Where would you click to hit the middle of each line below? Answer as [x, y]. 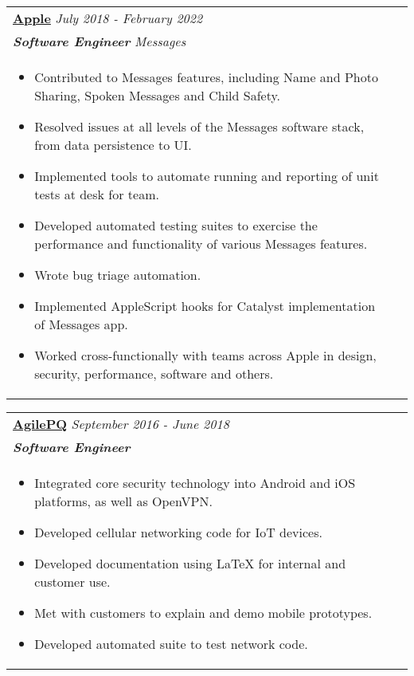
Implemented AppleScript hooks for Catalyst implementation [205, 306]
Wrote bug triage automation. [118, 275]
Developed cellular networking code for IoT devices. [178, 532]
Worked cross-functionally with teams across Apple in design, [205, 355]
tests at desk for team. [97, 194]
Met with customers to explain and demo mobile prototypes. [203, 613]
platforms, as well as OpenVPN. [123, 501]
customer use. [72, 582]
